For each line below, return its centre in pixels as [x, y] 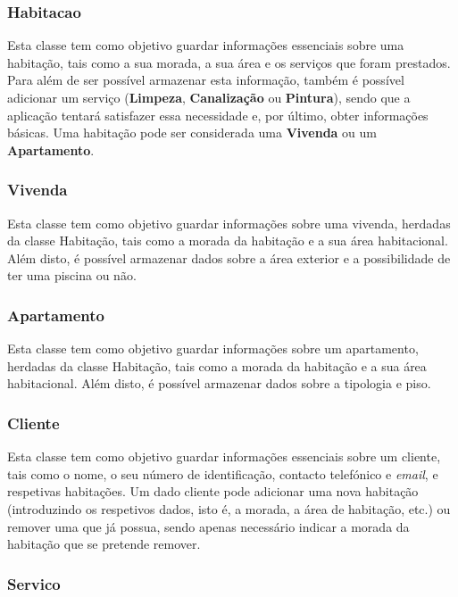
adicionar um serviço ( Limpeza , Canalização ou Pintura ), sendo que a [209, 97]
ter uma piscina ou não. [72, 275]
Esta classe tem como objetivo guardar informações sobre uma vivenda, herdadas [229, 223]
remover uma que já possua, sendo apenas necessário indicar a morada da [208, 526]
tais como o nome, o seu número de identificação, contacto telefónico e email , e [223, 473]
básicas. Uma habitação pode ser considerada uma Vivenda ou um [192, 133]
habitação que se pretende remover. [104, 544]
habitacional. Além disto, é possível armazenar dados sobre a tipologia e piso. [219, 383]
